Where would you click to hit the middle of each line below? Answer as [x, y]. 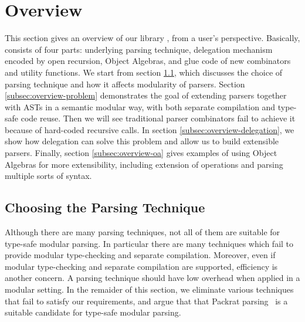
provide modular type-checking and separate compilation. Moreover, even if [140, 255]
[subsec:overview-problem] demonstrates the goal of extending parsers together [146, 95]
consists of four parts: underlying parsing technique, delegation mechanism [139, 49]
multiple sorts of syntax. [48, 176]
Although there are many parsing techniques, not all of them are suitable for [143, 232]
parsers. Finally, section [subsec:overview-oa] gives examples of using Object [141, 153]
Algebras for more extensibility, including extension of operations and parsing [144, 164]
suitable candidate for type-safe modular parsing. [93, 312]
